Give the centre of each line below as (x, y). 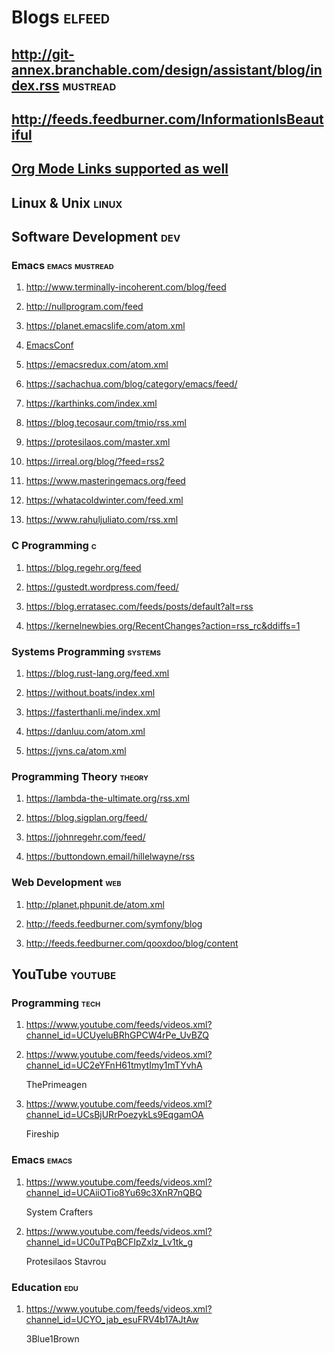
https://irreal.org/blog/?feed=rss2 (95, 462)
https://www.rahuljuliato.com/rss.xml (102, 520)
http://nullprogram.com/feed (84, 307)
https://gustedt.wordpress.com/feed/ (102, 587)
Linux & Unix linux (67, 202)
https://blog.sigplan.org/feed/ (86, 818)
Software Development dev (96, 237)
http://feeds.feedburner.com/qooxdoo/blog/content (132, 943)
